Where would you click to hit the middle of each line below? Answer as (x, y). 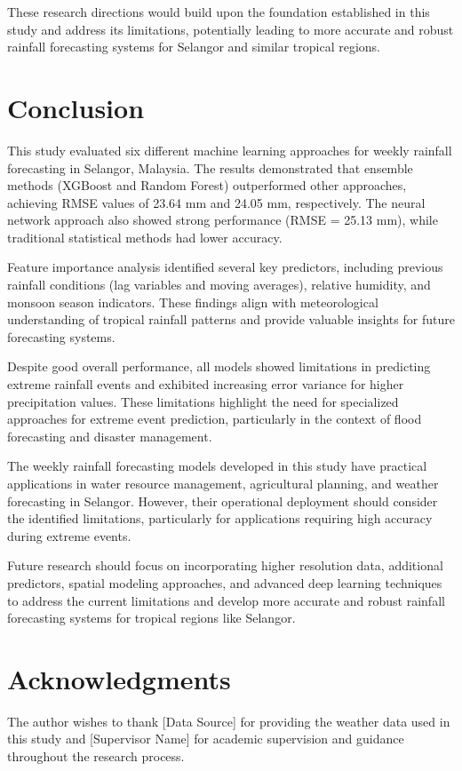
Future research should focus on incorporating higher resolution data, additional (225, 565)
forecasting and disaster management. (110, 436)
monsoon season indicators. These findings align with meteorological (193, 302)
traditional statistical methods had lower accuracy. (145, 237)
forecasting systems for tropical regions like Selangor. (151, 618)
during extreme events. (69, 535)
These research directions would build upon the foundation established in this (219, 12)
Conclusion (76, 107)
